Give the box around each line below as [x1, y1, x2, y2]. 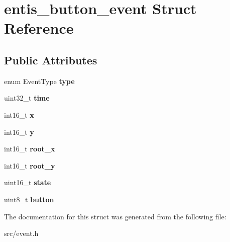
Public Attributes [4, 52, 97, 67]
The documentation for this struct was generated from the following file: [4, 211, 226, 221]
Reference [4, 18, 74, 38]
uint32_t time [4, 93, 50, 103]
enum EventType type [4, 75, 75, 86]
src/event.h [4, 228, 39, 238]
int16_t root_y [4, 160, 55, 171]
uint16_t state [4, 177, 51, 188]
